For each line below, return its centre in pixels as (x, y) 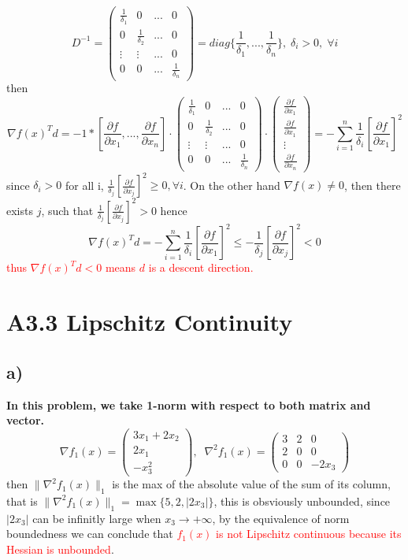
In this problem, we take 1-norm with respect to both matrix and (189, 404)
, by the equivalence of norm (281, 518)
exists (20, 210)
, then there (373, 185)
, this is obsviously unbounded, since (302, 501)
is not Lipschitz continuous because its (309, 534)
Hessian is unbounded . (60, 549)
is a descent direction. (201, 267)
